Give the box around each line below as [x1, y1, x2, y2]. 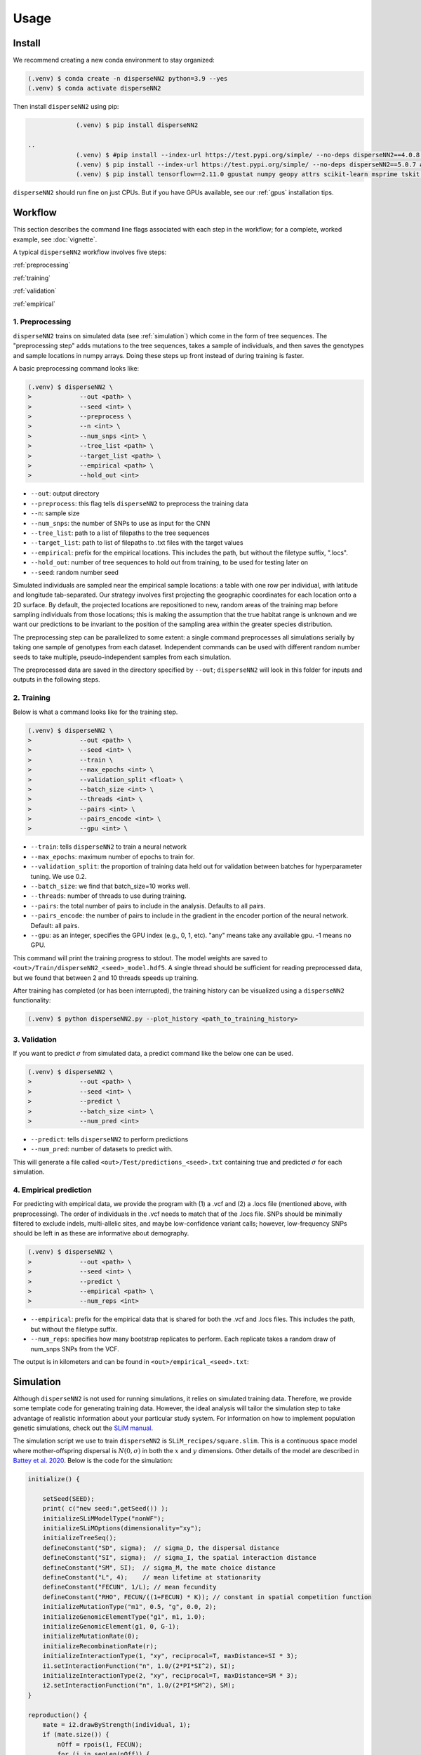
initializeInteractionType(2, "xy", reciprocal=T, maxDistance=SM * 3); [42, 1671, 298, 1679]
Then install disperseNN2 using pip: [13, 102, 119, 111]
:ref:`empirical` [13, 299, 56, 308]
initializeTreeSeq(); [42, 1534, 117, 1542]
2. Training [13, 693, 51, 703]
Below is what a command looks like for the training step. [13, 708, 178, 716]
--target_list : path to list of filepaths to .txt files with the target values [30, 538, 243, 547]
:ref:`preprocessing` [13, 260, 71, 270]
